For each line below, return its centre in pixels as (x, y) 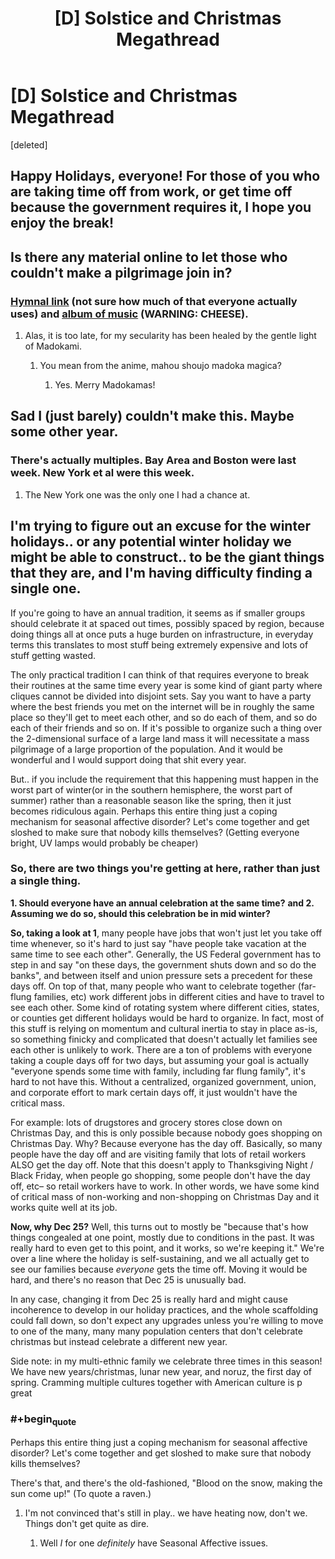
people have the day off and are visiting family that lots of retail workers (158, 1154)
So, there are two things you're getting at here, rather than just (165, 869)
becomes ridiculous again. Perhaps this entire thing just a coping (144, 811)
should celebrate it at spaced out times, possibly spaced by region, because (167, 623)
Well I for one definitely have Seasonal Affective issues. (154, 1543)
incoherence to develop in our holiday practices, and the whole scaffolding (164, 1309)
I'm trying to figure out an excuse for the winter (160, 526)
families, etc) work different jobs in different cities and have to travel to (179, 996)
